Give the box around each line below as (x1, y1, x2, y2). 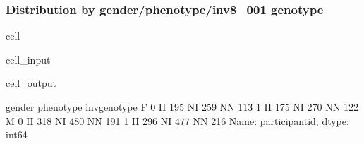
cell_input (6, 52, 51, 66)
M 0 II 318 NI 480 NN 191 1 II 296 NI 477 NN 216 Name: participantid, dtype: (6, 113, 349, 128)
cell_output (6, 76, 56, 90)
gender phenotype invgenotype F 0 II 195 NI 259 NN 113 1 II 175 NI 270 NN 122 (6, 100, 358, 114)
